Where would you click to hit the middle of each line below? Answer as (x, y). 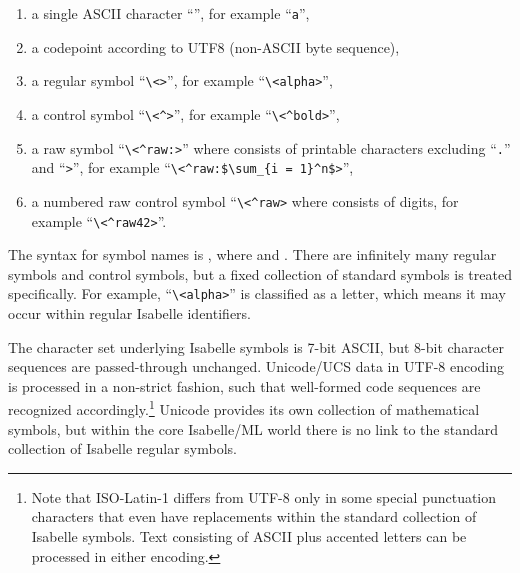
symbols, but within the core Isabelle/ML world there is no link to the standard (253, 428)
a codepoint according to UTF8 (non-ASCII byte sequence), (215, 46)
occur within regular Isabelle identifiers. (129, 313)
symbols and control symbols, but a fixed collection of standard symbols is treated (260, 273)
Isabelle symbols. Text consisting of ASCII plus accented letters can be (249, 536)
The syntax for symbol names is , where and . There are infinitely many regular (252, 254)
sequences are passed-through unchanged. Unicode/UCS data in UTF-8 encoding (256, 366)
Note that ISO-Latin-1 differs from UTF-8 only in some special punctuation (264, 496)
